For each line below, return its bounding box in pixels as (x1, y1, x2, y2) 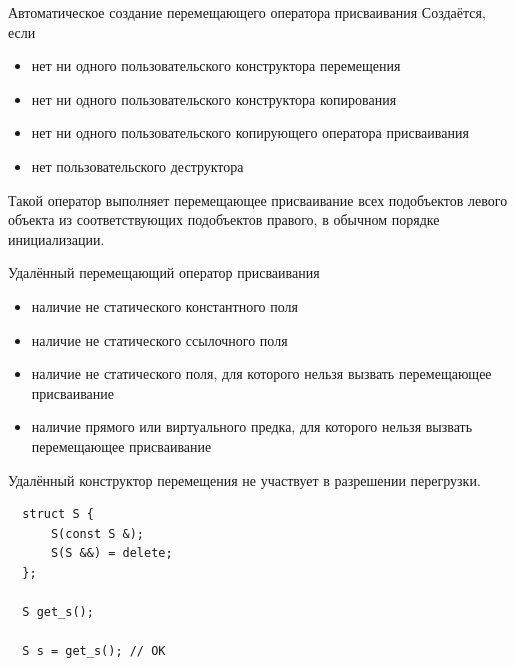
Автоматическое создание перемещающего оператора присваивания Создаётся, (8, 2, 486, 22)
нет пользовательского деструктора (31, 155, 244, 176)
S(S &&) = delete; (50, 546, 173, 561)
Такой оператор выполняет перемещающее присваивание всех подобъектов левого (8, 189, 508, 210)
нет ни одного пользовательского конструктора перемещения (31, 55, 401, 76)
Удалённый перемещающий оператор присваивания (8, 262, 320, 283)
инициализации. (8, 228, 105, 249)
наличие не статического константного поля (31, 295, 299, 316)
